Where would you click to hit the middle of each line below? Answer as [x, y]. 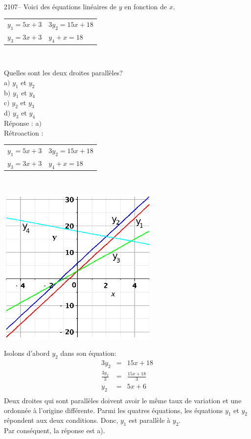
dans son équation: [88, 353]
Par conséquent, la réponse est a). [55, 430]
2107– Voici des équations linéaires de [60, 6]
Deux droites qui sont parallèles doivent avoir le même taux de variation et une [123, 401]
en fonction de [146, 6]
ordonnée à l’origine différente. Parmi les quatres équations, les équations [114, 410]
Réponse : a [22, 123]
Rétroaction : [24, 132]
